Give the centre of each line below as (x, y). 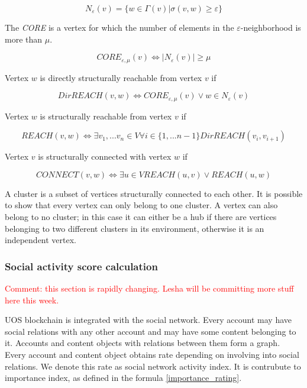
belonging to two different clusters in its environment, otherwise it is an (135, 228)
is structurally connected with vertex (105, 156)
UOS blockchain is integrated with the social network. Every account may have (148, 320)
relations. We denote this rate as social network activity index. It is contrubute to (153, 366)
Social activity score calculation (81, 266)
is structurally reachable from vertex (106, 116)
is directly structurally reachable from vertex (121, 77)
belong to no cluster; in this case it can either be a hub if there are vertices (141, 217)
